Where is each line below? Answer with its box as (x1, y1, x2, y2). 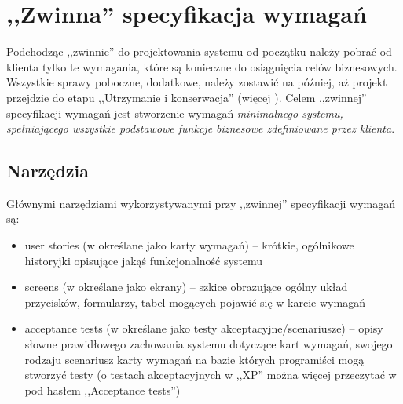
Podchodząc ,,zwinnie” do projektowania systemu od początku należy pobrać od (6, 43, 392, 60)
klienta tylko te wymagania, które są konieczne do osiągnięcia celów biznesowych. (6, 58, 398, 75)
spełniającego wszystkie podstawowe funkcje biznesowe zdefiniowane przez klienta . (6, 120, 395, 136)
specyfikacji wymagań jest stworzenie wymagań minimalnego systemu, (6, 104, 343, 121)
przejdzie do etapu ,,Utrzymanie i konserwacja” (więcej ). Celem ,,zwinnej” (6, 89, 367, 105)
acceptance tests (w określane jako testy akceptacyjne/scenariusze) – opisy (24, 320, 383, 337)
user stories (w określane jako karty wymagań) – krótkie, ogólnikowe (24, 237, 354, 253)
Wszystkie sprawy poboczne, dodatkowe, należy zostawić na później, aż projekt (6, 74, 387, 90)
